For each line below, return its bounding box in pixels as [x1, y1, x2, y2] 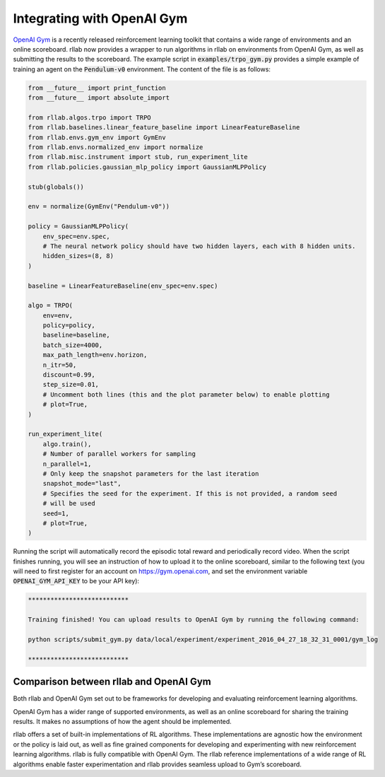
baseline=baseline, [42, 331, 111, 339]
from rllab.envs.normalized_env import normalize [28, 144, 203, 151]
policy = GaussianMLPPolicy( [28, 223, 129, 230]
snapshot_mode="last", [42, 479, 122, 488]
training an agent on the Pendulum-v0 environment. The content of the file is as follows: [13, 64, 271, 74]
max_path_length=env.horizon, [42, 351, 148, 359]
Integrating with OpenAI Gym [13, 11, 188, 26]
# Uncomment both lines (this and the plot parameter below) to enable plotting [42, 390, 330, 399]
